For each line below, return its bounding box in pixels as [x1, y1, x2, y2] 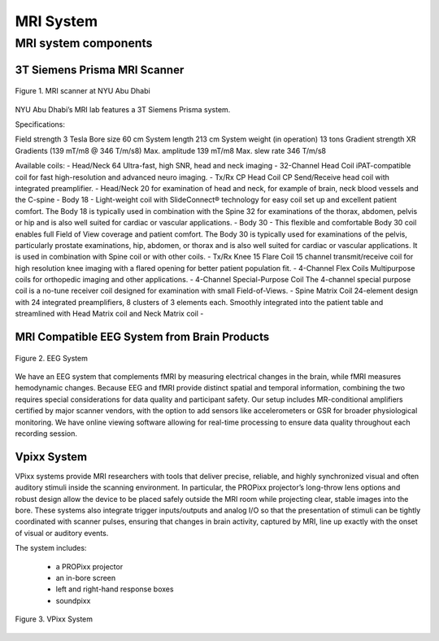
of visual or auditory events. [15, 528, 109, 538]
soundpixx [55, 595, 91, 605]
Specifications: [15, 120, 65, 129]
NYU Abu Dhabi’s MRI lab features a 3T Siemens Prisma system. [15, 104, 231, 114]
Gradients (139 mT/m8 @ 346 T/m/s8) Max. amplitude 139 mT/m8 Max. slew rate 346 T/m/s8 [15, 146, 327, 155]
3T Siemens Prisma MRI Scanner [15, 63, 185, 76]
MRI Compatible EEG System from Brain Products [15, 330, 270, 344]
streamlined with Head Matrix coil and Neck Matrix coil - [15, 309, 204, 319]
